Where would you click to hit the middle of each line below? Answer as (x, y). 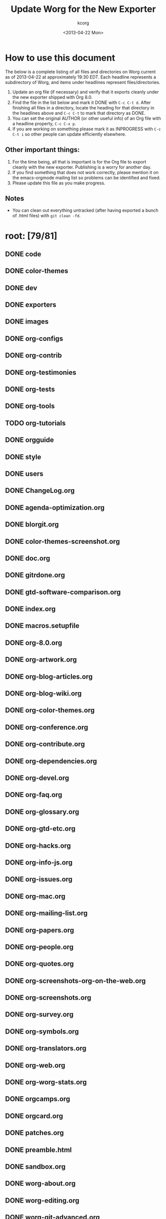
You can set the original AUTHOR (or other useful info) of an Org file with (86, 118)
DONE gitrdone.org (35, 575)
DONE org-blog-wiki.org (43, 694)
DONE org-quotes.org (40, 964)
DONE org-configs (34, 338)
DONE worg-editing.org (42, 1200)
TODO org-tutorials (35, 423)
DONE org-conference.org (47, 727)
